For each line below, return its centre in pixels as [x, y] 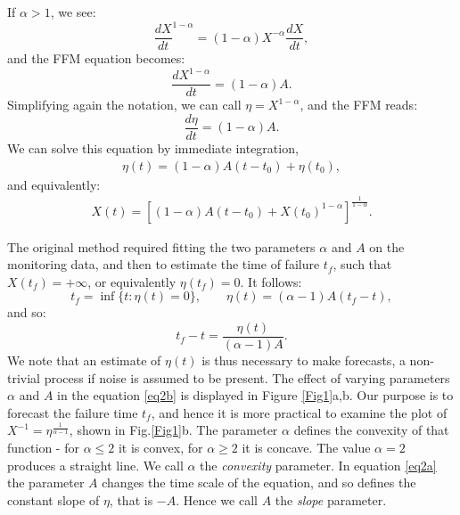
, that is [131, 499]
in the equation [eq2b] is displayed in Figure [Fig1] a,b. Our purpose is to [255, 395]
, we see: [73, 12]
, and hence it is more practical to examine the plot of [299, 412]
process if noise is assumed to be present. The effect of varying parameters [247, 377]
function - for [43, 447]
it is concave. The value [306, 447]
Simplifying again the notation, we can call [124, 105]
